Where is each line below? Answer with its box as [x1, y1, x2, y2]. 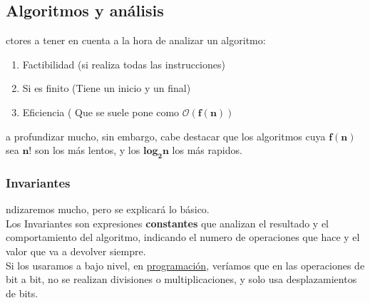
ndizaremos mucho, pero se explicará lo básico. [6, 202, 210, 217]
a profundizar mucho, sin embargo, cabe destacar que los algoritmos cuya [6, 128, 326, 143]
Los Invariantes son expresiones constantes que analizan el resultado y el [6, 215, 329, 230]
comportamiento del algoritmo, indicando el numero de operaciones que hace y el [6, 230, 360, 245]
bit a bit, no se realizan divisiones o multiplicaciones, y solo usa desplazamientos [6, 272, 357, 287]
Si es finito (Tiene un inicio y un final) [22, 81, 191, 96]
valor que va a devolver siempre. [6, 243, 146, 258]
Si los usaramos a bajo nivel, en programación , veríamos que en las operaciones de [6, 257, 365, 272]
